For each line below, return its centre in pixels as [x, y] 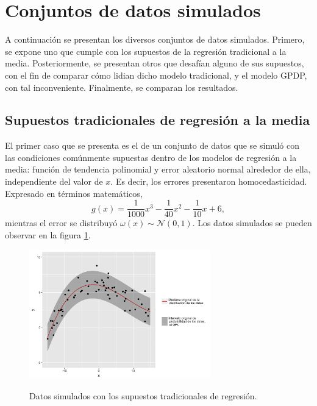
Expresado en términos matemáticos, [74, 193]
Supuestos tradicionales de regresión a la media [158, 120]
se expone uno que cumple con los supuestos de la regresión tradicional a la [146, 51]
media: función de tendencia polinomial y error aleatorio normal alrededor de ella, [158, 169]
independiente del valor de [54, 181]
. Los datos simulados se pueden [252, 223]
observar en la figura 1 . [48, 234]
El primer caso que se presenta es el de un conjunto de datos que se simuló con [152, 145]
